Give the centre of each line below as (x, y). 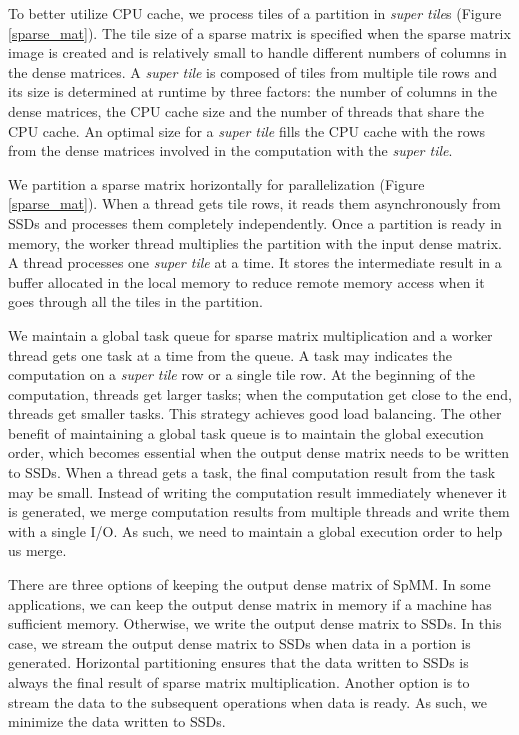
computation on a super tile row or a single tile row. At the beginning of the (241, 374)
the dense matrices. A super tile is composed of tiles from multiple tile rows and (252, 71)
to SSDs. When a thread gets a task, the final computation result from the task (252, 472)
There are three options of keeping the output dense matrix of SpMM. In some (249, 584)
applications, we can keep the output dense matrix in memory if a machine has (250, 603)
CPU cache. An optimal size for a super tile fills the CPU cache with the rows (247, 130)
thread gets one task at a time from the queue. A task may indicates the (230, 354)
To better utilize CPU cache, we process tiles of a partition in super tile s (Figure (255, 13)
